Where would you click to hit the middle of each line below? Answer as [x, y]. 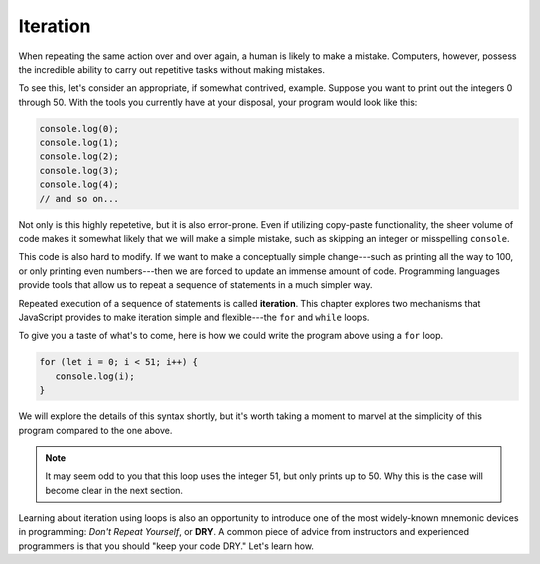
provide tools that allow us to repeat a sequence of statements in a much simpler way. [196, 285]
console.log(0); [79, 128]
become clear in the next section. [114, 490]
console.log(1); [79, 143]
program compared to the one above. [95, 430]
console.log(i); [95, 376]
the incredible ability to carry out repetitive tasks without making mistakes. [171, 69]
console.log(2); [79, 156]
